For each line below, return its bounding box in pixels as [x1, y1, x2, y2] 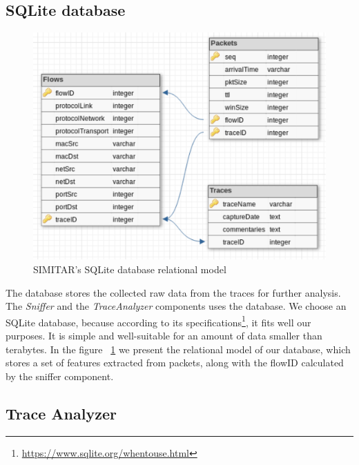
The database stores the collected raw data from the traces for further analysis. [6, 285, 341, 299]
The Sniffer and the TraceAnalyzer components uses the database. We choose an [6, 299, 347, 313]
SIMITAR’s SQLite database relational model [33, 261, 226, 276]
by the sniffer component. [6, 368, 114, 383]
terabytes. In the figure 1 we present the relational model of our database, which [6, 342, 351, 356]
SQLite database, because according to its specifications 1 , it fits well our [6, 313, 311, 329]
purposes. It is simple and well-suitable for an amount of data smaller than [6, 328, 322, 342]
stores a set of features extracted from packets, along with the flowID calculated [6, 355, 344, 370]
